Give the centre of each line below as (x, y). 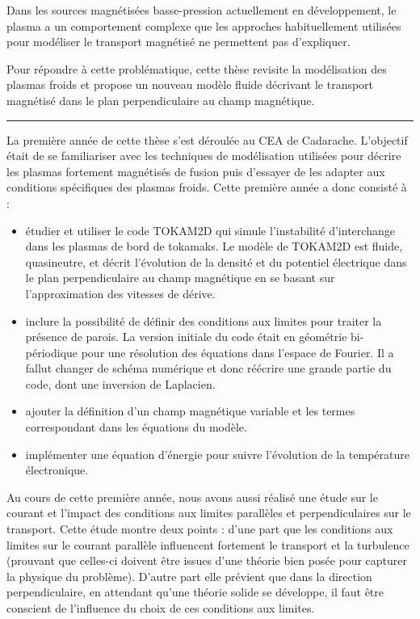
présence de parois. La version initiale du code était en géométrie (186, 337)
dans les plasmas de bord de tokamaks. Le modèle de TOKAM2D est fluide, (214, 246)
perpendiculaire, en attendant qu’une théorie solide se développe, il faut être (195, 592)
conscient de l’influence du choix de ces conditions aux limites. (161, 608)
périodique (52, 352)
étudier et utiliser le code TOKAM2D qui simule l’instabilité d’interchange (210, 230)
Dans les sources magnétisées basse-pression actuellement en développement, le (202, 10)
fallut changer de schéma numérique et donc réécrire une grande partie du (208, 368)
